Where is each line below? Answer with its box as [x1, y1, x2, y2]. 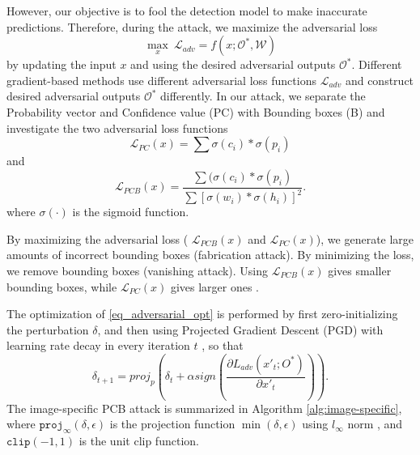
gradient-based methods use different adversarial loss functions [6, 71, 316, 88]
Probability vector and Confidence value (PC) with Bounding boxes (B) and [6, 103, 385, 120]
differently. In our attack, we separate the [160, 87, 366, 104]
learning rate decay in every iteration [6, 337, 190, 354]
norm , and [347, 415, 403, 432]
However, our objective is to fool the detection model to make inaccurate [6, 2, 367, 19]
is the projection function [109, 415, 235, 432]
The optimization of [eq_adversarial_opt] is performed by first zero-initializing [6, 305, 398, 322]
